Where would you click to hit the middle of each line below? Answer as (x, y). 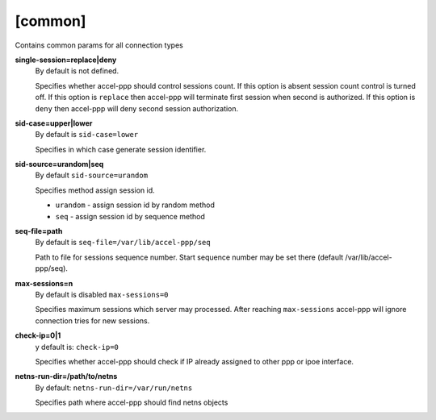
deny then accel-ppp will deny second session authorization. (137, 108)
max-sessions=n (44, 283)
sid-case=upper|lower (54, 123)
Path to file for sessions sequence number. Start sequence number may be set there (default (189, 257)
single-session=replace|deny (66, 60)
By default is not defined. (77, 71)
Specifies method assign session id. (95, 190)
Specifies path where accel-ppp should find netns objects (132, 402)
